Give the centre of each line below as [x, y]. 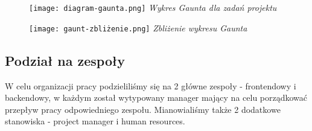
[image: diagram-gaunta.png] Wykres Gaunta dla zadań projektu [153, 7]
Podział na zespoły [65, 60]
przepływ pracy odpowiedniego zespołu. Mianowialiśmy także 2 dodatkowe [143, 109]
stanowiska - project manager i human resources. [95, 121]
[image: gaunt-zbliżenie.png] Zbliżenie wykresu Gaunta [138, 27]
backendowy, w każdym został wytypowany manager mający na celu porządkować [156, 97]
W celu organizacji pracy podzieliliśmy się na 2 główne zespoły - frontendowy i [151, 85]
